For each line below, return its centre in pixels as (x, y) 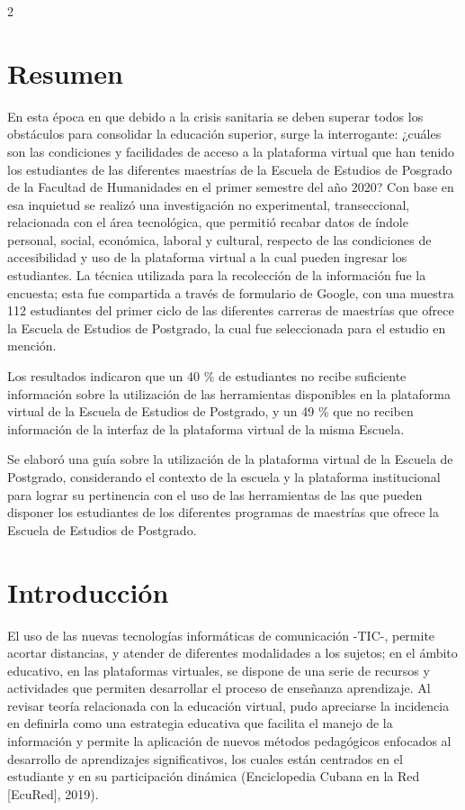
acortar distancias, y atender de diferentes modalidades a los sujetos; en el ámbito (232, 653)
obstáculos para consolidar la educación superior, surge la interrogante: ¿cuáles (224, 134)
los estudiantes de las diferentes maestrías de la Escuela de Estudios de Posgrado (230, 169)
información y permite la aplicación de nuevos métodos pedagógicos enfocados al (229, 741)
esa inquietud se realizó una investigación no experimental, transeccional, (209, 204)
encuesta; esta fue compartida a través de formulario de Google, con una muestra (231, 292)
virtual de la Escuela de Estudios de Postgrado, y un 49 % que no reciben (210, 411)
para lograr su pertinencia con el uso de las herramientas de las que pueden (215, 494)
